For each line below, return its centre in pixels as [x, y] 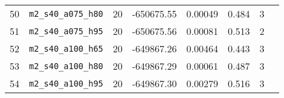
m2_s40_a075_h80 [66, 14]
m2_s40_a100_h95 [66, 83]
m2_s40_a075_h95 [66, 31]
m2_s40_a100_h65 [66, 48]
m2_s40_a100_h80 [66, 66]
